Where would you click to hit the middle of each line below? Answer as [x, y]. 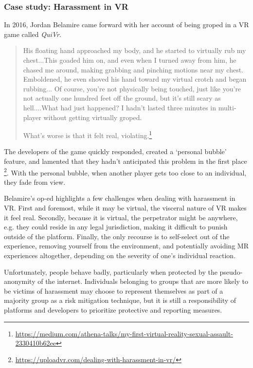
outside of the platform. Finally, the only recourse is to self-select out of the [117, 236]
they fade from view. [35, 182]
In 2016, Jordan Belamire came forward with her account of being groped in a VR [126, 25]
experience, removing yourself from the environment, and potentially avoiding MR [126, 246]
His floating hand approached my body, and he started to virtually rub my [135, 50]
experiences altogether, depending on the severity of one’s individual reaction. [120, 255]
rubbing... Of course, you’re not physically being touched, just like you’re [132, 88]
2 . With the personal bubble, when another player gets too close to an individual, [125, 172]
